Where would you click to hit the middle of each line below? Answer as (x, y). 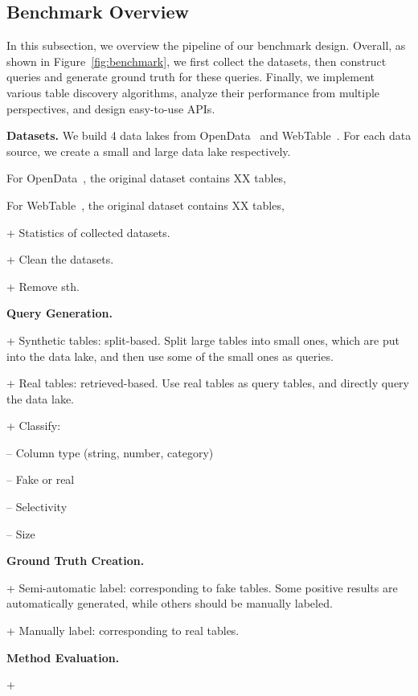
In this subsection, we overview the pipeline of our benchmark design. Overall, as (206, 45)
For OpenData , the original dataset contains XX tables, (147, 178)
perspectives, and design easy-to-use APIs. (111, 108)
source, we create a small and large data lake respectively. (149, 151)
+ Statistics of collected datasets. (88, 232)
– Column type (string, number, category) (110, 452)
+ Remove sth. (43, 286)
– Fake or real (41, 479)
